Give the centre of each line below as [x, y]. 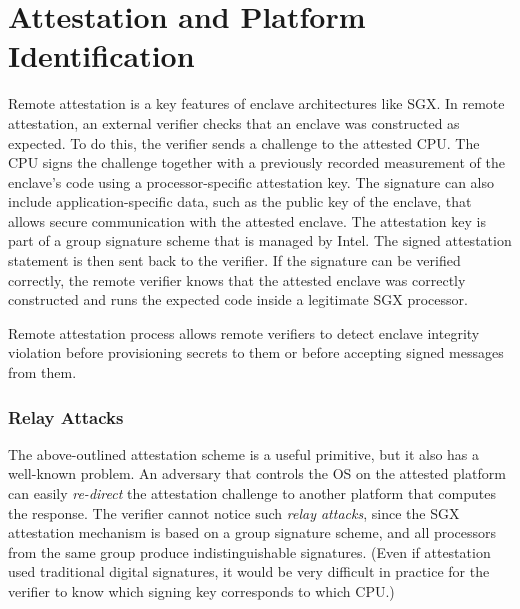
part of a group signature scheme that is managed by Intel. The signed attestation [260, 240]
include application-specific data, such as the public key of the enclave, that [240, 201]
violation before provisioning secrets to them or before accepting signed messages [256, 352]
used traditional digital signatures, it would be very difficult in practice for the [249, 571]
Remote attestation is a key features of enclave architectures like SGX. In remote [256, 103]
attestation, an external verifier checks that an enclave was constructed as [234, 122]
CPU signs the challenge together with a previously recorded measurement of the [256, 162]
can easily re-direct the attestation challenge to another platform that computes [252, 493]
